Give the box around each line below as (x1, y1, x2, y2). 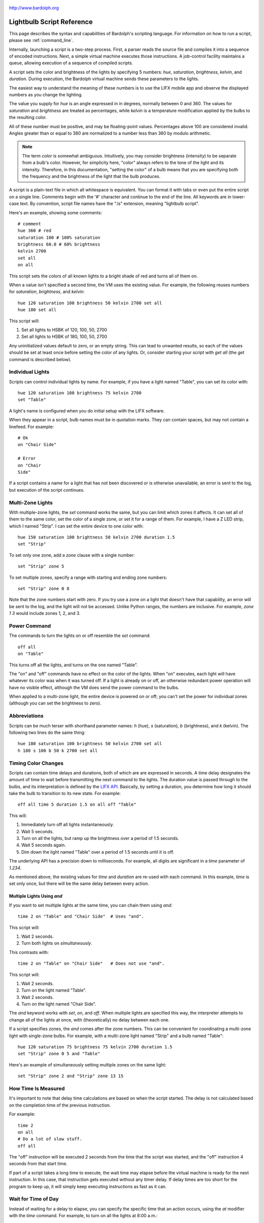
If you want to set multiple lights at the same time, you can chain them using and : (9, 902, 173, 908)
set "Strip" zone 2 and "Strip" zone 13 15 (18, 1073, 124, 1079)
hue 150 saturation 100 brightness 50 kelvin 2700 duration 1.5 (18, 535, 176, 540)
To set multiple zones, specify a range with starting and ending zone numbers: (9, 574, 167, 580)
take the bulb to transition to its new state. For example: (9, 791, 121, 796)
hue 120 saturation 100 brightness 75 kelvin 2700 (18, 390, 142, 396)
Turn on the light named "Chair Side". (21, 1001, 96, 1007)
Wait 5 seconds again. (21, 842, 66, 848)
